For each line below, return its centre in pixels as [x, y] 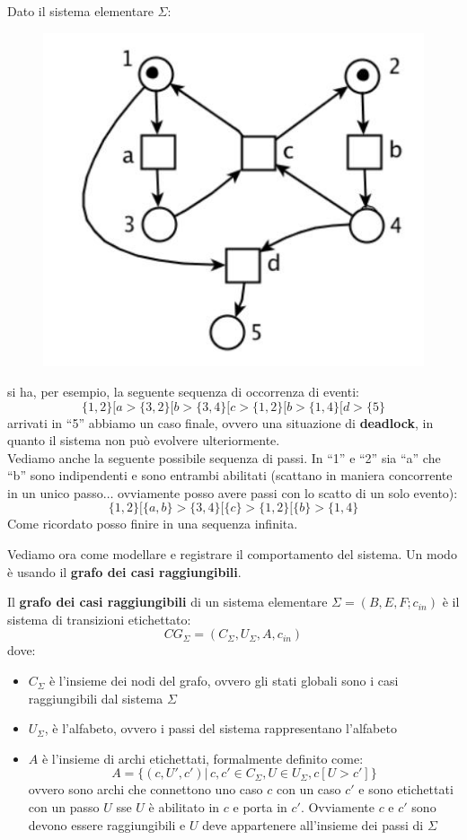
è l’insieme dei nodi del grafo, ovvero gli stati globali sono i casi [224, 681]
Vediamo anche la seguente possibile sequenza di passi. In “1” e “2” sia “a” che [224, 457]
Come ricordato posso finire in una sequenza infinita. [153, 524]
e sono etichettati [406, 789]
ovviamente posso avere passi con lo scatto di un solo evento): [288, 492]
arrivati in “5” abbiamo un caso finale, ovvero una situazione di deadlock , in [220, 422]
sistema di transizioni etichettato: [99, 619]
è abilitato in [184, 807]
